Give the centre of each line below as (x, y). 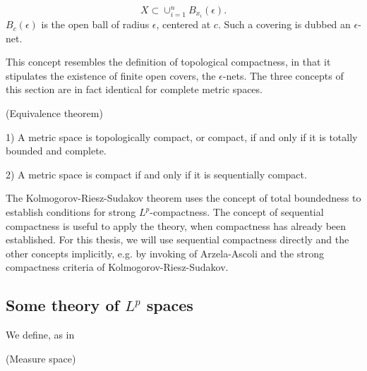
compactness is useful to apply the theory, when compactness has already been (176, 225)
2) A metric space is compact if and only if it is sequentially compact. (156, 174)
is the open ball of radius (95, 24)
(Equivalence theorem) (54, 113)
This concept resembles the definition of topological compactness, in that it (168, 62)
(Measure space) (41, 358)
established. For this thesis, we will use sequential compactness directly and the (178, 239)
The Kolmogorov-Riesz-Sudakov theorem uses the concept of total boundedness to (183, 198)
